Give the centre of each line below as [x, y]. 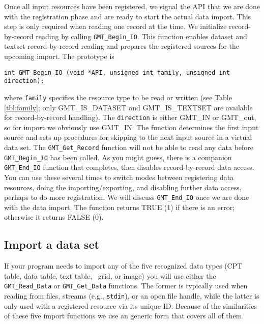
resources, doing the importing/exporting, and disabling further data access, [123, 187]
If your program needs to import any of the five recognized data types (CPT [123, 266]
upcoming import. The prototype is [59, 56]
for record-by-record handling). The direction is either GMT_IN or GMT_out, [130, 117]
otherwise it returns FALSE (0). [54, 217]
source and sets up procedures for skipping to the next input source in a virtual [128, 137]
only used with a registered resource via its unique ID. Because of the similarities [130, 305]
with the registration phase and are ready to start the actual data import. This [128, 16]
